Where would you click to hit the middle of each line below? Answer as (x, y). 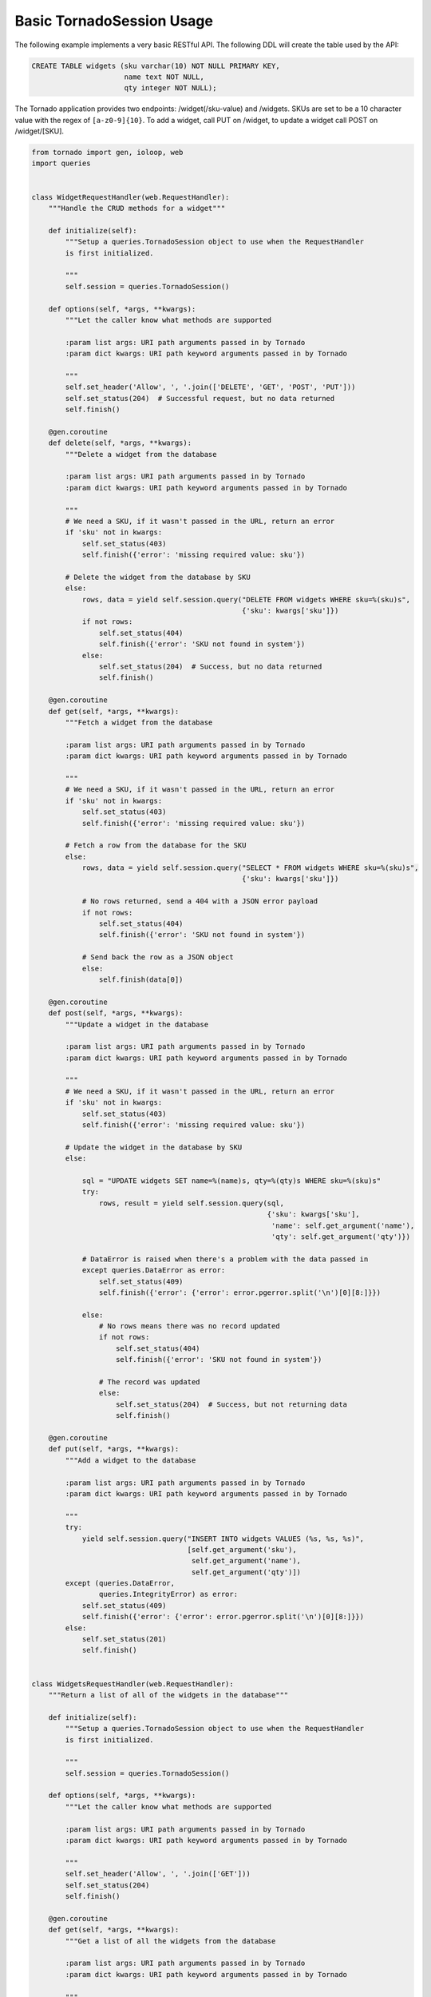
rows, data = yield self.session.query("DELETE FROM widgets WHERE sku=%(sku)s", (246, 599)
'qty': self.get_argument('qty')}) (341, 1237)
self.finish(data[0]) (141, 979)
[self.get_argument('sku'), (242, 1549)
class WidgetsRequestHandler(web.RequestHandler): (133, 1684)
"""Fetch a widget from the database (139, 722)
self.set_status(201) (124, 1639)
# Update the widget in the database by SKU (154, 1147)
